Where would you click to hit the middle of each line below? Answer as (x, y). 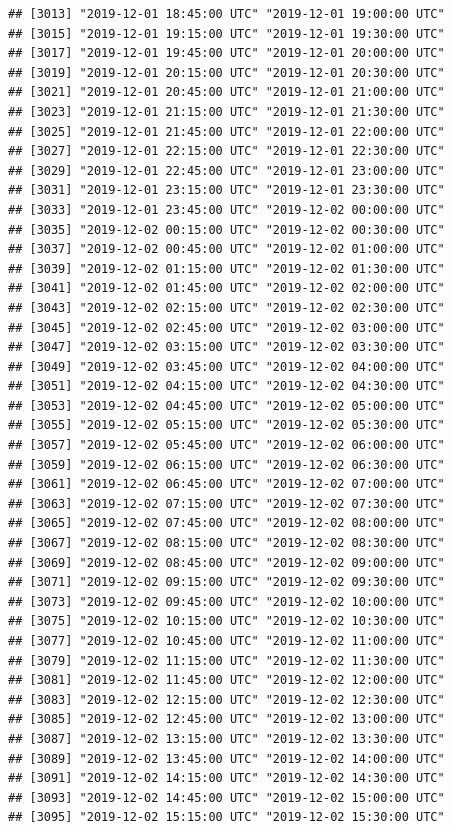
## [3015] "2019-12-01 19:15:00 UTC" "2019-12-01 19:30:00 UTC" (226, 33)
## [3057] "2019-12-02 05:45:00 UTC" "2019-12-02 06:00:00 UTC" (226, 445)
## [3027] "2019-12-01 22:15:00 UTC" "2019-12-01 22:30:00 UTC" (226, 151)
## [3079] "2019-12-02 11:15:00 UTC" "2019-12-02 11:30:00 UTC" (226, 660)
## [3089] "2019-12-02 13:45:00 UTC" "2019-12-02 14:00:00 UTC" (226, 758)
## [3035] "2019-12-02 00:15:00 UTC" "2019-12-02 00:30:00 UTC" (226, 229)
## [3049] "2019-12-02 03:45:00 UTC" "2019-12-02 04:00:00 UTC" (226, 366)
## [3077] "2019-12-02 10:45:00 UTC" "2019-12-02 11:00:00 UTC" (226, 641)
